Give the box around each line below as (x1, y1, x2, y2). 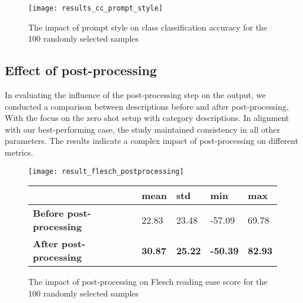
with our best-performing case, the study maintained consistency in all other (5, 123, 280, 135)
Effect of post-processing (5, 61, 157, 79)
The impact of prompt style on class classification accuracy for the (28, 21, 267, 33)
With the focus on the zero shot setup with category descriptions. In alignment (5, 112, 289, 124)
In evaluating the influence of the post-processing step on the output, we (5, 89, 266, 101)
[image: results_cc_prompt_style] (28, 4, 163, 12)
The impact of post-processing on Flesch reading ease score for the (28, 275, 268, 288)
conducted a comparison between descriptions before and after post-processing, (5, 100, 289, 112)
